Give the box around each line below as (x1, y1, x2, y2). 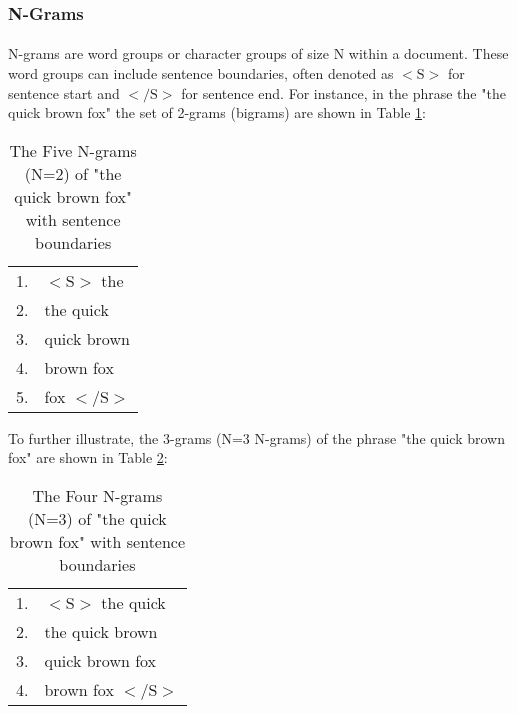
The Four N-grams (32, 484, 163, 507)
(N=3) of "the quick (27, 507, 167, 530)
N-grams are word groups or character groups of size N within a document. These (8, 43, 509, 64)
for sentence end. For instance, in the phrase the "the (181, 82, 506, 103)
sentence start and (8, 82, 120, 103)
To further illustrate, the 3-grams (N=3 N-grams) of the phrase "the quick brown (8, 427, 505, 448)
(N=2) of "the (24, 161, 122, 185)
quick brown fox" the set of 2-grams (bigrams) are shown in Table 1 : (8, 102, 426, 123)
